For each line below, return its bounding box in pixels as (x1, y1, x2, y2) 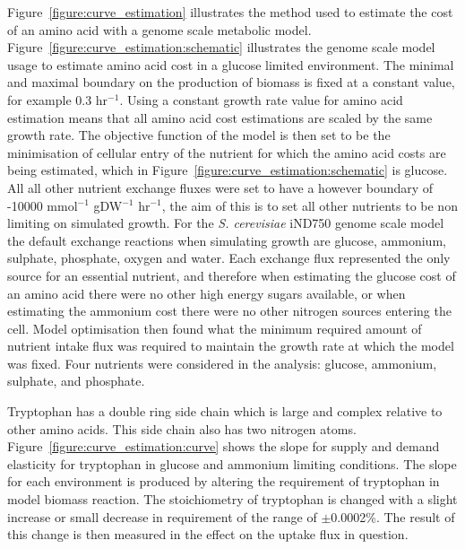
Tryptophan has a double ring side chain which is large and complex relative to (7, 402, 443, 421)
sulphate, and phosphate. (7, 371, 145, 390)
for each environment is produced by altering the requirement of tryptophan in (7, 472, 440, 491)
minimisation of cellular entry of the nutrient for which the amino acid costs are (7, 143, 446, 161)
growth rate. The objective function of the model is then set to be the (7, 126, 391, 144)
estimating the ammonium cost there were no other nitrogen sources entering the (7, 301, 452, 320)
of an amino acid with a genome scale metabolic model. (7, 20, 312, 39)
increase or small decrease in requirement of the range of (7, 507, 317, 526)
